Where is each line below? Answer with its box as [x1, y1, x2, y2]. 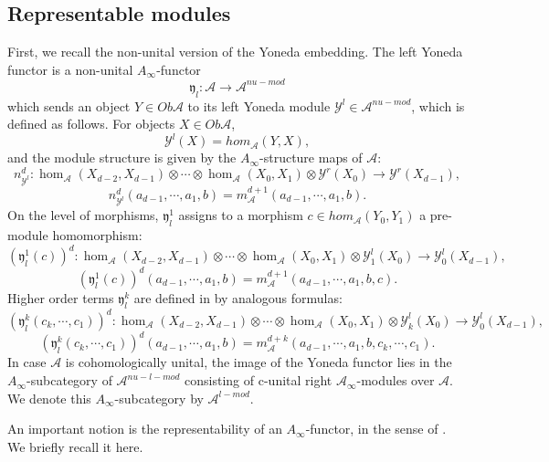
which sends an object [7, 96, 131, 115]
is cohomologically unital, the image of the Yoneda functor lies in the [65, 352, 452, 372]
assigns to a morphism [178, 205, 303, 225]
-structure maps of [259, 148, 363, 167]
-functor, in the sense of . [305, 419, 447, 438]
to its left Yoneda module [187, 96, 331, 115]
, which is [411, 96, 465, 115]
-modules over [356, 371, 435, 390]
